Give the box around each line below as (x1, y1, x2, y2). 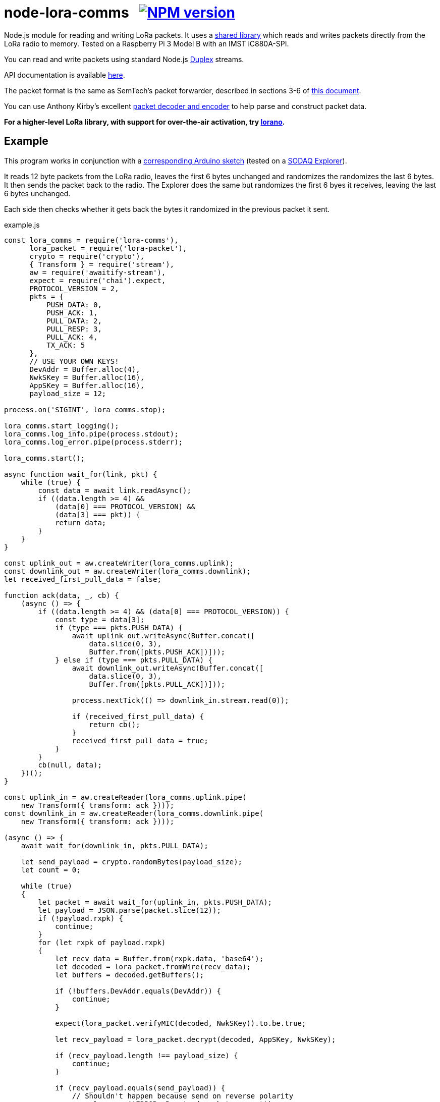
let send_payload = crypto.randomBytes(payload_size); (21, 857, 243, 866)
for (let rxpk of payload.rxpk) (38, 938, 166, 947)
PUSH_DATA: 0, (46, 300, 102, 309)
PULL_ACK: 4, (46, 333, 98, 341)
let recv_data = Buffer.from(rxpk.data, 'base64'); (55, 954, 264, 963)
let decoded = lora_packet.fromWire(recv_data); (55, 962, 251, 971)
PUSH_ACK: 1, (46, 308, 98, 317)
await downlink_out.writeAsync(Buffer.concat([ (72, 664, 264, 672)
